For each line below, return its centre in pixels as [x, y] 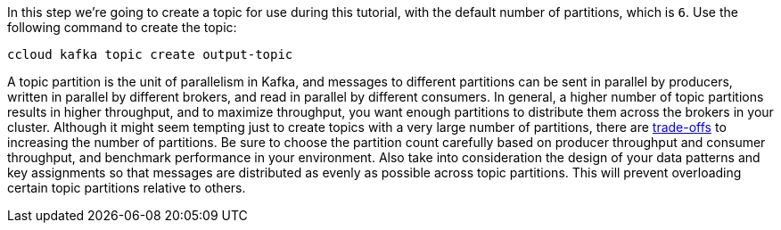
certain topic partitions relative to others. [127, 188]
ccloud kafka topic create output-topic [150, 54]
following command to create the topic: [122, 27]
